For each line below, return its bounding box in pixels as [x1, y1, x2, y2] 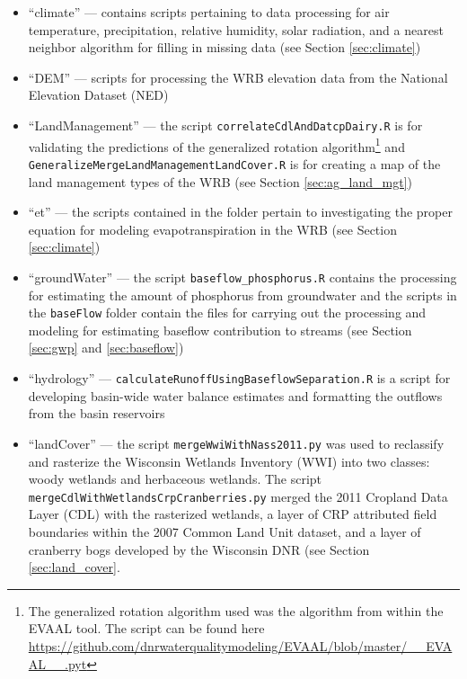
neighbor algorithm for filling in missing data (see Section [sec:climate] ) [28, 38, 421, 57]
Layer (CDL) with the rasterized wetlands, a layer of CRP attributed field [28, 505, 437, 523]
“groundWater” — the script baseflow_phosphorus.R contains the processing [28, 267, 457, 286]
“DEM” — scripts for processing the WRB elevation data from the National [28, 67, 448, 86]
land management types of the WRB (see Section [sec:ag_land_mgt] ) [28, 172, 413, 191]
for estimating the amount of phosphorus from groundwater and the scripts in [28, 285, 457, 304]
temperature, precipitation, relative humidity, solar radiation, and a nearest [28, 20, 444, 39]
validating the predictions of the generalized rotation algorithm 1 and [28, 134, 405, 156]
